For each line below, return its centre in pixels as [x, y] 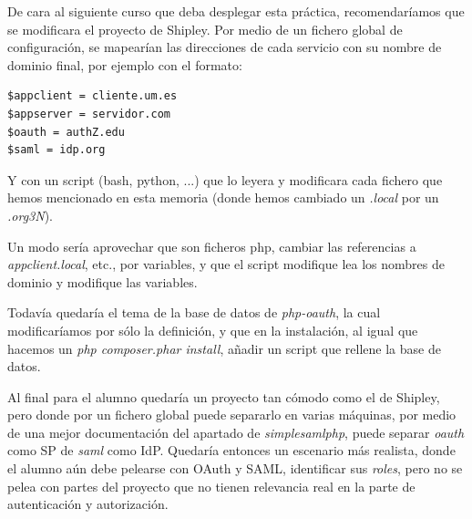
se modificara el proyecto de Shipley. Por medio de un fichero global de [205, 29]
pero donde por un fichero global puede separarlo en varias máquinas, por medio [232, 415]
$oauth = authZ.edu [66, 132]
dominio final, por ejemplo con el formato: [125, 64]
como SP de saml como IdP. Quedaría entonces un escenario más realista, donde [231, 450]
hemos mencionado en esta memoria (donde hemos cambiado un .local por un [223, 197]
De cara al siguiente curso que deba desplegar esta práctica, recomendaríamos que [236, 11]
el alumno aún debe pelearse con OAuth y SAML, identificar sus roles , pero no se [235, 468]
